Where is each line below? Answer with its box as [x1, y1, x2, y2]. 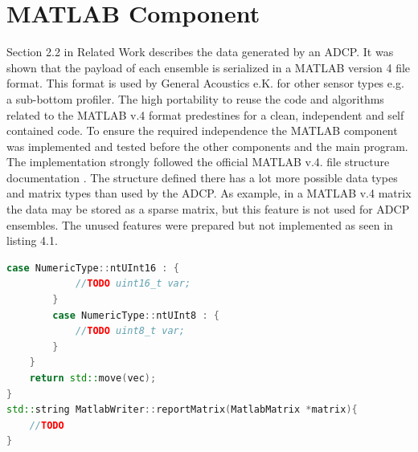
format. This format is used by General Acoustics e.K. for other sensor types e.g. [6, 75, 404, 92]
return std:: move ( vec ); [29, 373, 157, 384]
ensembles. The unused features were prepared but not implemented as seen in [6, 216, 393, 233]
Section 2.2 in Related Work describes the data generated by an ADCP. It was [6, 43, 394, 60]
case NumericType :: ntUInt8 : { [52, 309, 219, 321]
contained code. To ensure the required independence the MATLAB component [6, 122, 398, 139]
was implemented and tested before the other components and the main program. [6, 137, 408, 154]
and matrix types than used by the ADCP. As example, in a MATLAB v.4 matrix [6, 185, 412, 202]
